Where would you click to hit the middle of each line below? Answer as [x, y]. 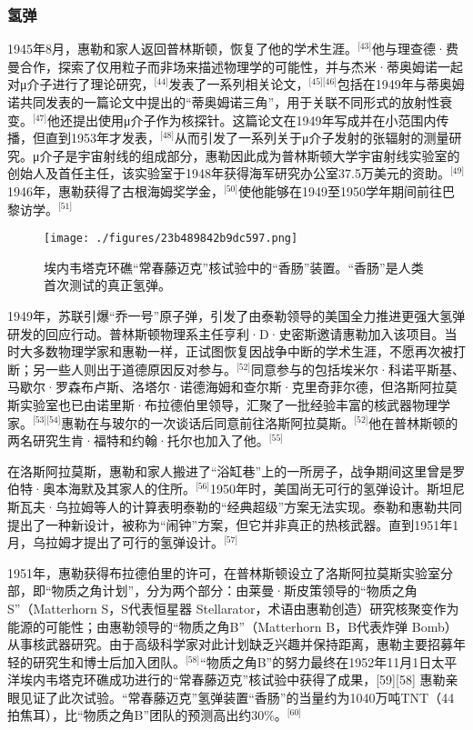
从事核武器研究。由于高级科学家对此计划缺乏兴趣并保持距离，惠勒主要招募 [230, 644]
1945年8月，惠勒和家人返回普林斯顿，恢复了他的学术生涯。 [182, 49]
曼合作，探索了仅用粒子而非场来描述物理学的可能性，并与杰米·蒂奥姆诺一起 [235, 66]
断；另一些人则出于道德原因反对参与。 [122, 369]
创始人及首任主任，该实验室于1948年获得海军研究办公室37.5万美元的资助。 [229, 173]
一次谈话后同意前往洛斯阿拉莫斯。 [252, 422]
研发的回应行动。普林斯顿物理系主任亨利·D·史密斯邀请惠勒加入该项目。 [226, 333]
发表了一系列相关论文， [239, 84]
